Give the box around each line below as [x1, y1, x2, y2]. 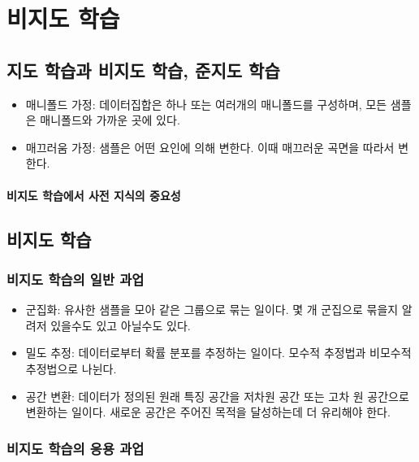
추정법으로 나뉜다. [25, 360, 117, 377]
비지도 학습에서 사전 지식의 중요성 [6, 186, 181, 203]
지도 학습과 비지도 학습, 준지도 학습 [6, 57, 280, 82]
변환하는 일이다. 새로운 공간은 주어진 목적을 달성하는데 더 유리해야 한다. [25, 403, 391, 421]
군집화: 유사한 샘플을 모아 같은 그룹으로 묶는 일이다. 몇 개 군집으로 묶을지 [25, 301, 399, 318]
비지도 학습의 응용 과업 [6, 438, 145, 458]
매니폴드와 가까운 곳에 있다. [40, 111, 180, 129]
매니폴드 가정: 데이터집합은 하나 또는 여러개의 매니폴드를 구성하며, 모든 [25, 95, 387, 112]
